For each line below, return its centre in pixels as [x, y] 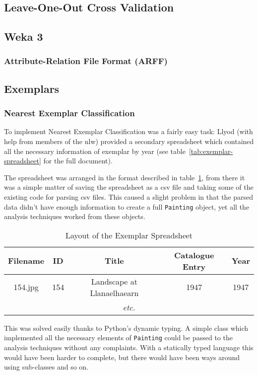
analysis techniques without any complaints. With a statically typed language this [129, 347]
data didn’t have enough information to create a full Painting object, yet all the [127, 206]
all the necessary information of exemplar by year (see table [95, 151]
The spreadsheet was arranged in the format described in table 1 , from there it [125, 177]
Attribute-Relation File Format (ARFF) [86, 61]
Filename [26, 261]
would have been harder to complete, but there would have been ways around [122, 357]
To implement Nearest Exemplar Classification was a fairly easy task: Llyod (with [129, 131]
